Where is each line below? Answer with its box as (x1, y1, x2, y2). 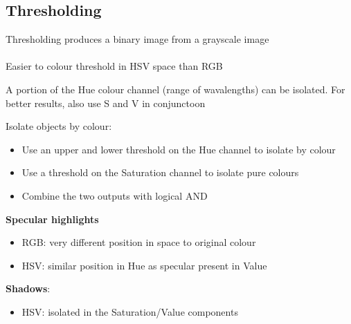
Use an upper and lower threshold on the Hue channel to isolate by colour (21, 142, 336, 156)
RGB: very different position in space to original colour (21, 235, 256, 249)
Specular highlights (6, 211, 99, 226)
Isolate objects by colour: (6, 119, 112, 133)
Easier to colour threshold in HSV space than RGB (6, 59, 223, 73)
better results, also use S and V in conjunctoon (6, 95, 206, 110)
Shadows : (6, 281, 51, 296)
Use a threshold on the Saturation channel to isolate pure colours (21, 165, 299, 180)
